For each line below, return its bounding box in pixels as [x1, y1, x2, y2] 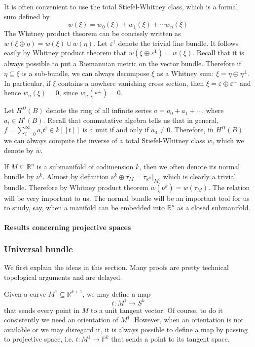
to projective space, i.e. [4, 334, 73, 344]
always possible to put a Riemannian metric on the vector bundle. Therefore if [4, 58, 241, 69]
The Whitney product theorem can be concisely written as [4, 28, 181, 39]
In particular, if [4, 77, 51, 88]
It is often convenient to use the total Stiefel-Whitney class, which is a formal [4, 1, 238, 11]
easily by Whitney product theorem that [4, 47, 127, 58]
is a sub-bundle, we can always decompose [22, 68, 149, 78]
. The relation [208, 182, 250, 192]
